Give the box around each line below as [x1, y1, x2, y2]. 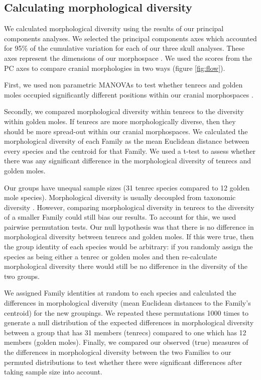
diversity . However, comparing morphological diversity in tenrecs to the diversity [4, 202, 254, 212]
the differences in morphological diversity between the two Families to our [4, 347, 231, 357]
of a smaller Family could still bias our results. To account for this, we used [4, 212, 236, 222]
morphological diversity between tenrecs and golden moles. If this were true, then [4, 231, 254, 242]
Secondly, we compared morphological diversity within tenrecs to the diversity [4, 106, 244, 117]
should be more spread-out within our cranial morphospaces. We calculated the [4, 126, 248, 136]
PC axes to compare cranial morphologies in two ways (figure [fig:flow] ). [4, 62, 225, 73]
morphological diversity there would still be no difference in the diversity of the [4, 261, 247, 271]
